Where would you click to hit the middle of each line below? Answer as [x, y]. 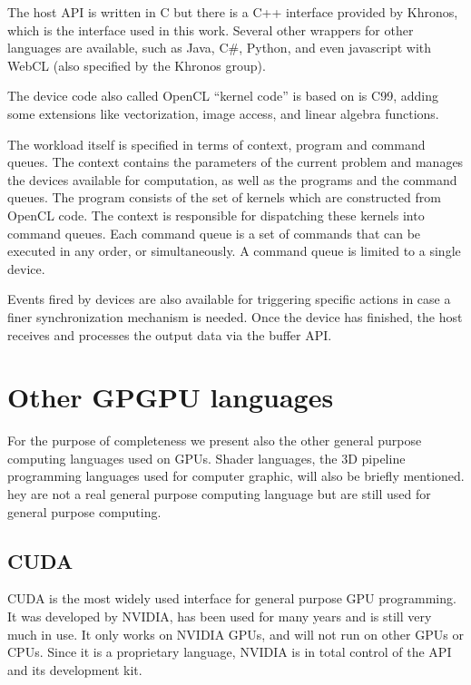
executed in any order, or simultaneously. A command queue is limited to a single [234, 251]
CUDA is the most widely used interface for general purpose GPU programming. [232, 598]
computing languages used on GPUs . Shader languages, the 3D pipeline [206, 458]
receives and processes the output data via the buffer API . [170, 334]
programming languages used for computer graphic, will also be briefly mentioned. [236, 476]
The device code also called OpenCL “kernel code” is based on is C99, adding [223, 96]
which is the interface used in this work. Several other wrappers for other [211, 29]
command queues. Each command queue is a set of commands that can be [214, 233]
